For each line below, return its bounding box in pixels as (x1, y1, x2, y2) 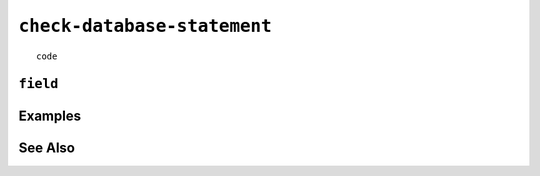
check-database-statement (18, 15, 272, 37)
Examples (18, 108, 82, 125)
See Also (18, 140, 75, 157)
